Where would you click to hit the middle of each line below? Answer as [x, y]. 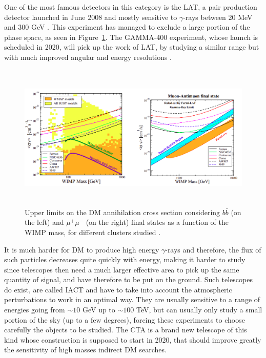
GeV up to [99, 310]
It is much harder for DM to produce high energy [82, 249]
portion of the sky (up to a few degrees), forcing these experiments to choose [125, 319]
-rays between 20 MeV [218, 17]
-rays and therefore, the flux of [213, 249]
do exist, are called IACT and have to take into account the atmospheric [118, 289]
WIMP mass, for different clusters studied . [93, 232]
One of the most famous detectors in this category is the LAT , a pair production [131, 7]
